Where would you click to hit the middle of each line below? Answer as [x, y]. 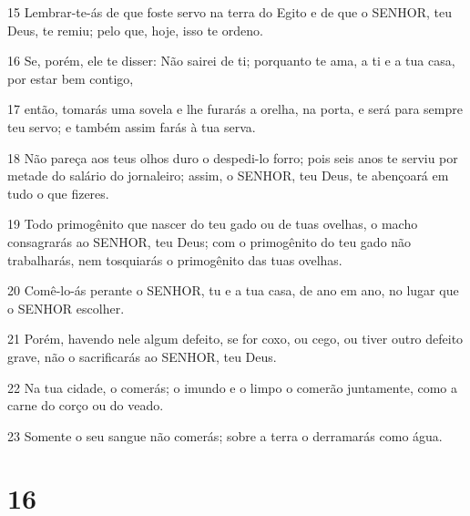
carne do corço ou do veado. [86, 405]
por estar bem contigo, [71, 78]
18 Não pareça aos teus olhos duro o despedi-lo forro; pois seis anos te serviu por [233, 157]
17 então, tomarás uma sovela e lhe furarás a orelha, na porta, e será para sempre [235, 109]
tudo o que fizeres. [58, 193]
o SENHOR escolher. [66, 308]
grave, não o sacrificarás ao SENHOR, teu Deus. [142, 356]
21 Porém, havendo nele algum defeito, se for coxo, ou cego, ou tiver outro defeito [235, 339]
